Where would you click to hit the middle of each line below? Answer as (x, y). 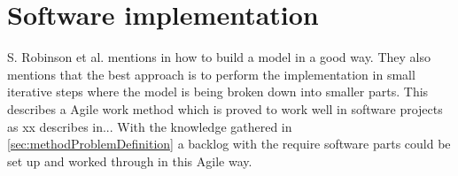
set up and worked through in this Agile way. (130, 161)
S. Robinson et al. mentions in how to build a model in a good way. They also (219, 57)
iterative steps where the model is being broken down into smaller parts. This (218, 92)
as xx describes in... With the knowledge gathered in (150, 126)
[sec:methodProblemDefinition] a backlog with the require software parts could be (229, 144)
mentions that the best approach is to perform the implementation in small (211, 74)
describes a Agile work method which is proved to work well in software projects (225, 108)
